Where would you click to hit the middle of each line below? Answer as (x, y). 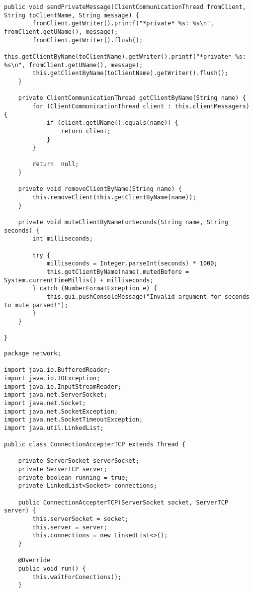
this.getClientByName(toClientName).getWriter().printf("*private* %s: (125, 56)
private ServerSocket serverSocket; (79, 461)
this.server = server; (70, 527)
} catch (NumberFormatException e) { (95, 289)
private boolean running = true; (73, 477)
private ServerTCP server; (63, 469)
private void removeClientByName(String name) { (100, 189)
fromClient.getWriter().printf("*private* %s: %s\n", (123, 24)
